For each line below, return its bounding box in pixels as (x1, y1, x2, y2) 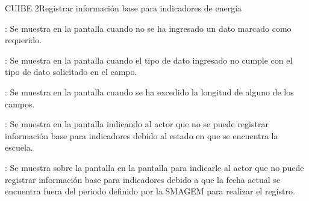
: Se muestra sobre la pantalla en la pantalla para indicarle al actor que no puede (5, 161, 304, 173)
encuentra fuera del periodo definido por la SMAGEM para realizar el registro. (5, 185, 295, 197)
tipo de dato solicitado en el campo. (5, 65, 137, 78)
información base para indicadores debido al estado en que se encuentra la (5, 129, 278, 142)
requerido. (5, 34, 42, 46)
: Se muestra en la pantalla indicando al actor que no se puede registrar (5, 118, 269, 130)
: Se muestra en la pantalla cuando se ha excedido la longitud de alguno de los (5, 85, 294, 98)
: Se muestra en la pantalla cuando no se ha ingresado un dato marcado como (5, 22, 292, 34)
